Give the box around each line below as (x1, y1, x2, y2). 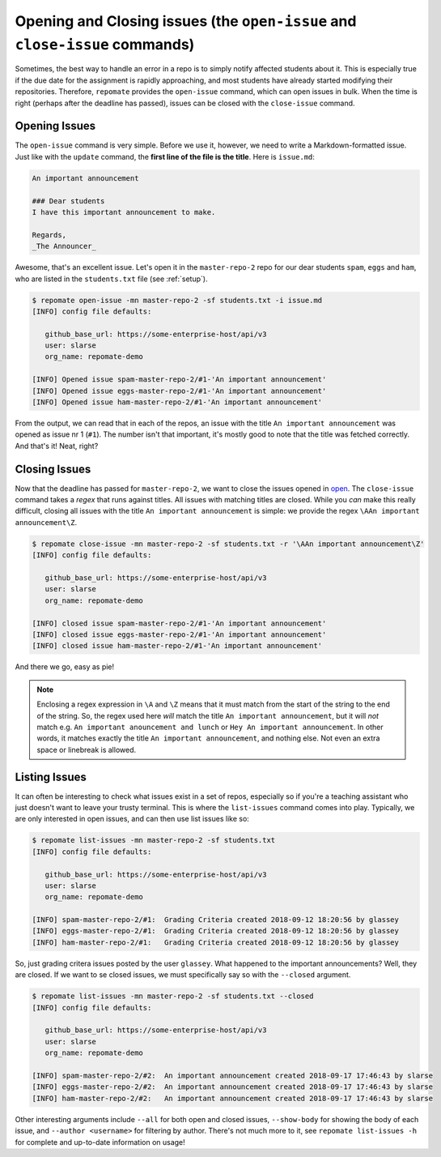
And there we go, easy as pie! (15, 662, 115, 672)
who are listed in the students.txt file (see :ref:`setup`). (15, 274, 208, 284)
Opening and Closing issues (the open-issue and (15, 12, 357, 30)
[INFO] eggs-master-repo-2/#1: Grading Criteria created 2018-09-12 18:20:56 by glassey (32, 926, 400, 936)
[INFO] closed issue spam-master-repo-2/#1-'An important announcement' (32, 618, 327, 628)
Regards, (32, 230, 67, 239)
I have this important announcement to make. (32, 207, 216, 216)
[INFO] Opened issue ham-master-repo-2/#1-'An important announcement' (32, 398, 323, 407)
